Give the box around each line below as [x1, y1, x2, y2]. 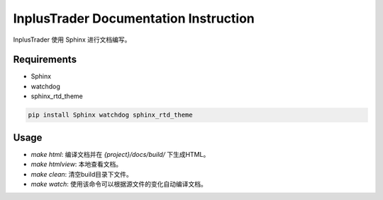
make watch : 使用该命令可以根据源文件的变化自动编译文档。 [30, 180, 207, 188]
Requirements [13, 54, 77, 66]
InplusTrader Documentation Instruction [13, 11, 255, 26]
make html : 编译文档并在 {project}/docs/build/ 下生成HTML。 [30, 150, 210, 158]
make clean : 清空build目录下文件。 [30, 170, 133, 178]
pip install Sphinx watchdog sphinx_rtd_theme [28, 111, 193, 119]
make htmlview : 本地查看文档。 [30, 160, 123, 169]
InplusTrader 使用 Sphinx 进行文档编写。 [13, 35, 131, 44]
